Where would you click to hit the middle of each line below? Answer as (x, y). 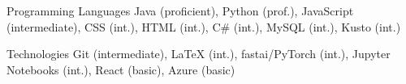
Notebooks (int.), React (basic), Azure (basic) (121, 69)
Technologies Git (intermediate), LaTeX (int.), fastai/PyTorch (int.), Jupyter (199, 54)
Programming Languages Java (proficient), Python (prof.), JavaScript (180, 10)
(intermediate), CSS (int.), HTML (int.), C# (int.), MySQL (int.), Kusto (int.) (204, 26)
